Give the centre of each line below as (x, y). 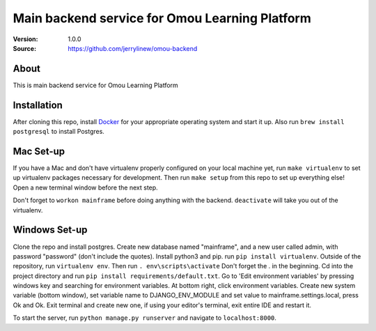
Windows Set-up (50, 230)
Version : (25, 39)
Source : (25, 48)
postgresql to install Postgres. (58, 132)
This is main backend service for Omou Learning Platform (96, 85)
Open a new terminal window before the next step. (85, 187)
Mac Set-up (39, 151)
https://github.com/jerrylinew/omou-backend (133, 48)
